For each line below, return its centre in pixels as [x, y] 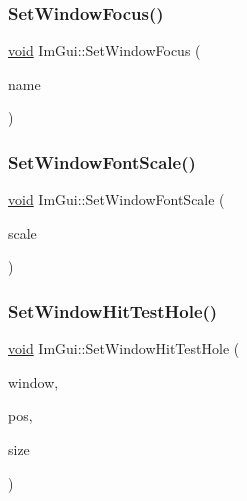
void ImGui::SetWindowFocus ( [104, 50]
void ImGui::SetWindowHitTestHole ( [124, 348]
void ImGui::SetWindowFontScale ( [116, 199]
